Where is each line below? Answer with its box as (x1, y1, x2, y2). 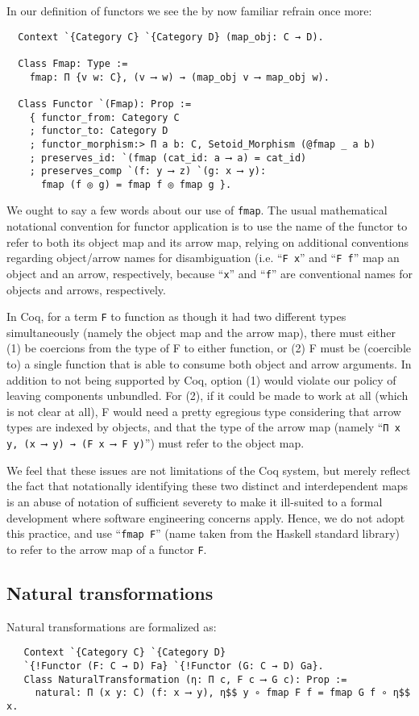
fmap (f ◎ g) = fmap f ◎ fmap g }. (40, 178, 232, 190)
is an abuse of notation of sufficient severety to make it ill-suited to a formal (6, 493, 383, 510)
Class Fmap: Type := (18, 57, 128, 69)
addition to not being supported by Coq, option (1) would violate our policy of (6, 371, 396, 388)
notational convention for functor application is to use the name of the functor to (6, 218, 408, 235)
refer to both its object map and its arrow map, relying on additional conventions (6, 233, 409, 250)
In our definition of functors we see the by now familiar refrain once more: (6, 2, 372, 19)
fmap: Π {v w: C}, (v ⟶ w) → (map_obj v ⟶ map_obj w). (29, 71, 330, 83)
